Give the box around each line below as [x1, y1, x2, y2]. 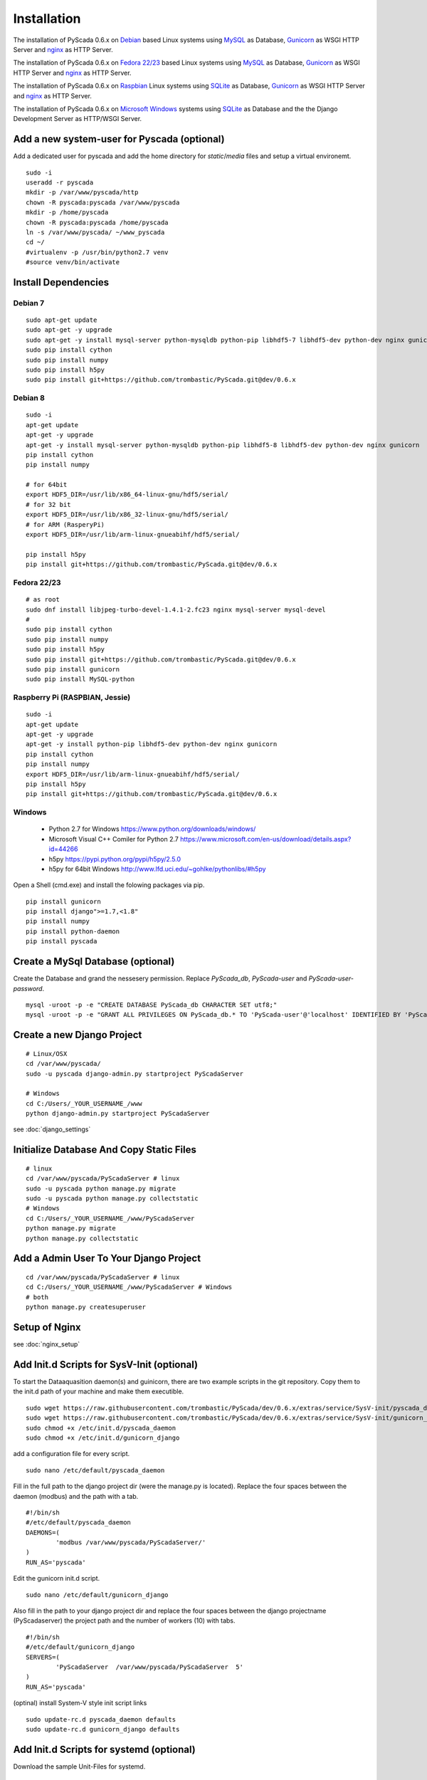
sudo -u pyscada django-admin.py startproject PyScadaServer [26, 1069, 243, 1078]
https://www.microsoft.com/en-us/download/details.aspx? [180, 834, 352, 843]
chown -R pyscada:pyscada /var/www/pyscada [26, 198, 180, 206]
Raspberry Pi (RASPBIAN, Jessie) [13, 693, 131, 703]
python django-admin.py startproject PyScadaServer [26, 1109, 210, 1118]
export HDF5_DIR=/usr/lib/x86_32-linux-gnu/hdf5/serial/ [26, 511, 229, 519]
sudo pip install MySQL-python [26, 675, 135, 684]
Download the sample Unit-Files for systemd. [13, 1762, 146, 1771]
